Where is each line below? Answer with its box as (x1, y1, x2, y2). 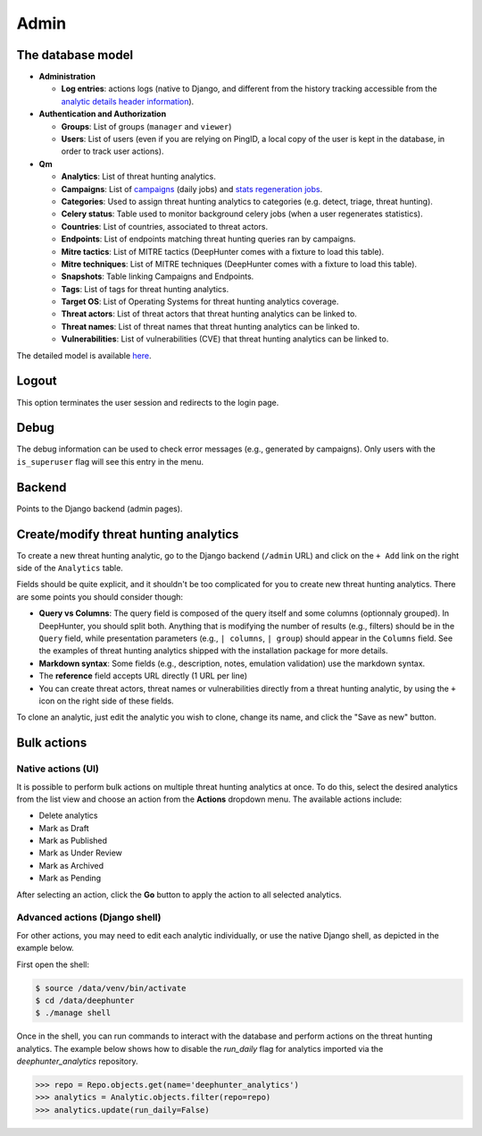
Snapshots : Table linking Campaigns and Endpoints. (61, 271, 254, 282)
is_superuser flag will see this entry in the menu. (16, 456, 204, 467)
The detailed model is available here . (16, 349, 152, 361)
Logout (16, 374, 57, 389)
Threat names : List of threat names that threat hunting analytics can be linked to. (61, 321, 361, 332)
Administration (38, 72, 96, 82)
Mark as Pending (38, 872, 102, 884)
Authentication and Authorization (38, 108, 167, 120)
